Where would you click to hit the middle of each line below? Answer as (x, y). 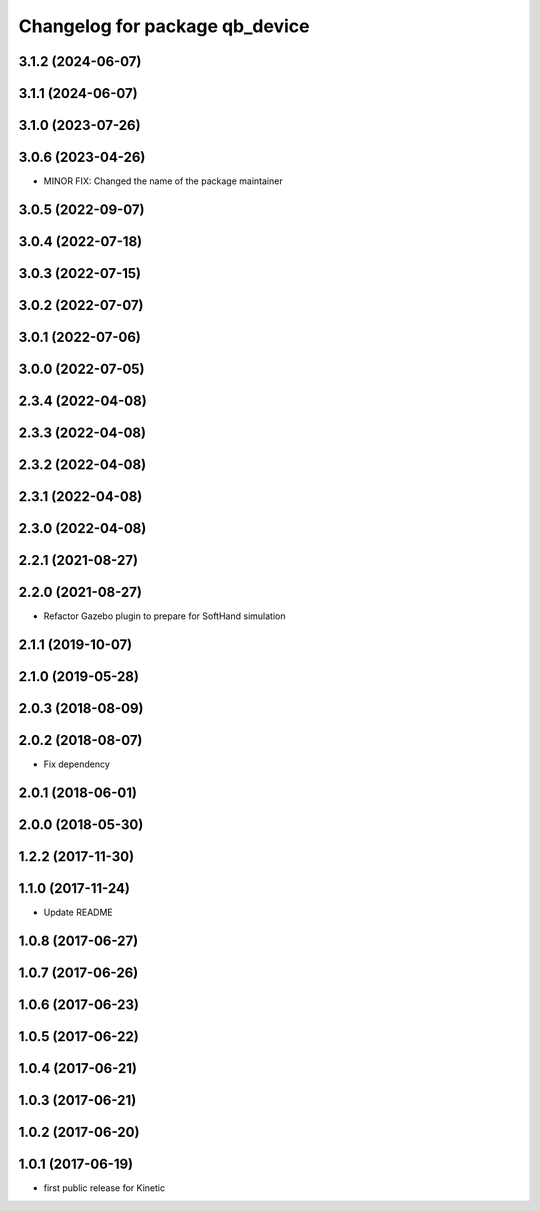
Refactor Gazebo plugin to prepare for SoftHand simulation (164, 616)
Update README (78, 912)
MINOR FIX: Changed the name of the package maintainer (163, 181)
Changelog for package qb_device (164, 26)
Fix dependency (76, 764)
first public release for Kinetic (104, 1188)
